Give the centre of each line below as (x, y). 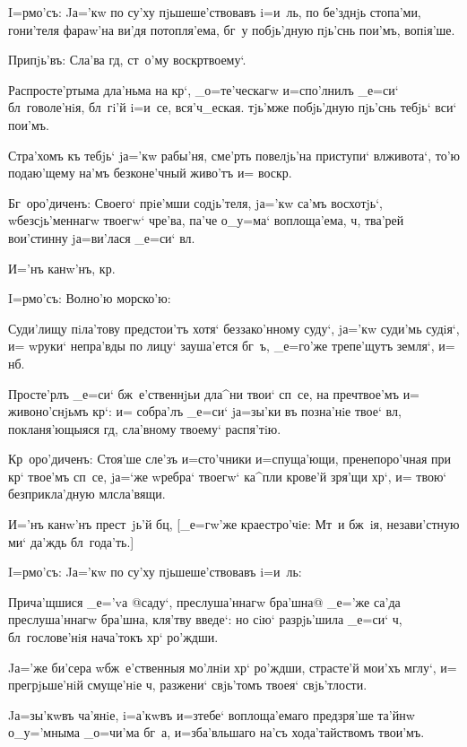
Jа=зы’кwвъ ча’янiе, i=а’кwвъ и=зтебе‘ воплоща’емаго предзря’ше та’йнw (212, 714)
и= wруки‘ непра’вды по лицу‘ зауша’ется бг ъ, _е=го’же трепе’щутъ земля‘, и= (232, 346)
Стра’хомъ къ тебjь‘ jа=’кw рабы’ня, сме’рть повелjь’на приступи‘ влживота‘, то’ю (234, 155)
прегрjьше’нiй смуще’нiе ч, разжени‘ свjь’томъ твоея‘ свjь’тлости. (188, 685)
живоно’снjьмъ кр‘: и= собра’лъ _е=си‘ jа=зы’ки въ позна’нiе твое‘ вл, (205, 411)
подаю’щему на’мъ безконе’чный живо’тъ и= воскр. (150, 173)
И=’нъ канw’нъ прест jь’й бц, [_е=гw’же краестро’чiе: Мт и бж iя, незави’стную (234, 524)
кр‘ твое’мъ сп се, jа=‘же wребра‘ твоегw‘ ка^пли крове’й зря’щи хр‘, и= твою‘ (228, 476)
